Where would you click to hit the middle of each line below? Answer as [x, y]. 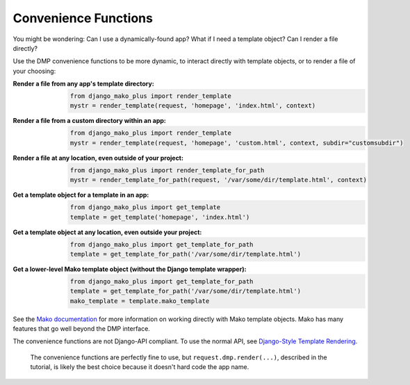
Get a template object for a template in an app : [81, 195]
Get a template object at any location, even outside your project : [107, 232]
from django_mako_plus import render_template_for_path [167, 170]
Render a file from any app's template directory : [83, 84]
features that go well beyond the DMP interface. [82, 329]
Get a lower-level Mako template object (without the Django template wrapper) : [130, 269]
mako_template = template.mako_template [140, 301]
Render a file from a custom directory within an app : [89, 121]
